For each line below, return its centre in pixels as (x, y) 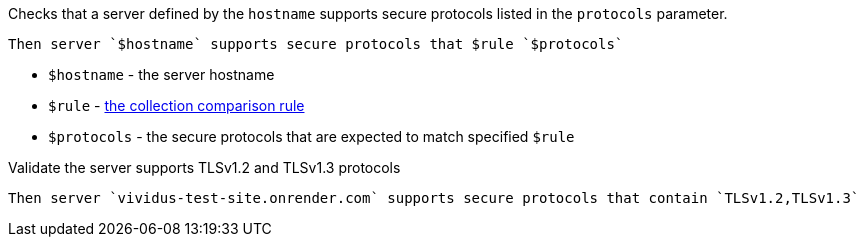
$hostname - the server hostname (161, 74)
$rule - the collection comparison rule (176, 105)
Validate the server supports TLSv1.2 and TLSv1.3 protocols (204, 167)
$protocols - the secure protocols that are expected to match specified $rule (311, 136)
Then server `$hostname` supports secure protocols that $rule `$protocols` (316, 44)
